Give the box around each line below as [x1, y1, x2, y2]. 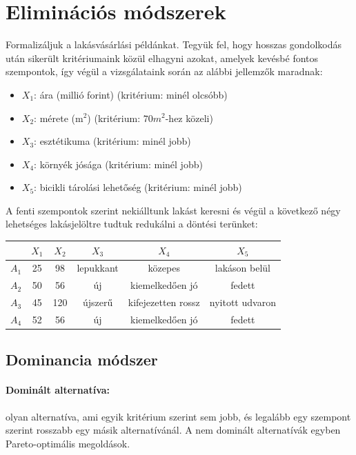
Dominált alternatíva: [6, 383, 110, 397]
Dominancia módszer [6, 349, 158, 370]
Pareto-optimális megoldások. [6, 436, 130, 450]
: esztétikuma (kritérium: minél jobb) [34, 134, 191, 148]
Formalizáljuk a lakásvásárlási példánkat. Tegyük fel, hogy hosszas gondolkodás [6, 37, 342, 52]
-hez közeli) [165, 110, 213, 125]
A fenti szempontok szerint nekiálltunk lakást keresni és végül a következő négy [6, 203, 341, 217]
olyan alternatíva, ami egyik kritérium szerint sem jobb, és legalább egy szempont [6, 409, 351, 423]
